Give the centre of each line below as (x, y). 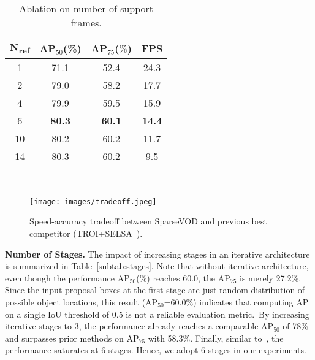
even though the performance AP (67, 278)
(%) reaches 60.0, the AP (183, 278)
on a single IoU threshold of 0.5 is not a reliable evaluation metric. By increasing (157, 314)
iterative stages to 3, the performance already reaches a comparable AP (139, 326)
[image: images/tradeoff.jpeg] (93, 201)
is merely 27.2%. (271, 278)
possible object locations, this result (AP (82, 302)
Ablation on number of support (86, 8)
